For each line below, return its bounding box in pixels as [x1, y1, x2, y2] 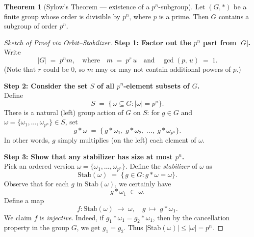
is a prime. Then [159, 11, 209, 21]
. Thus [124, 222, 143, 233]
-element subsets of [123, 80, 190, 90]
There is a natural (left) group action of [4, 107, 124, 117]
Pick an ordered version [4, 161, 75, 171]
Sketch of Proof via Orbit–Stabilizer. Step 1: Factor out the [4, 37, 191, 47]
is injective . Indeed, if [39, 212, 104, 222]
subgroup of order [4, 21, 57, 31]
